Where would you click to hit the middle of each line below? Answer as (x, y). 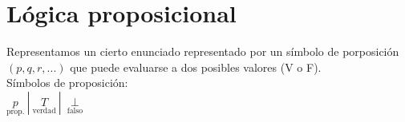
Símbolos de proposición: (67, 83)
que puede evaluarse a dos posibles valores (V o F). (196, 67)
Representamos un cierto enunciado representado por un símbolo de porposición (203, 51)
